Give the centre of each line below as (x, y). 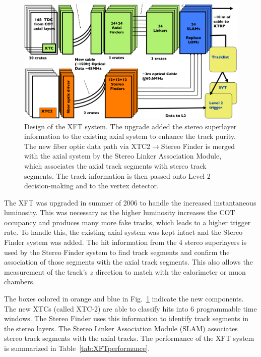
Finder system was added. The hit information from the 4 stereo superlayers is (125, 242)
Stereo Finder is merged (198, 146)
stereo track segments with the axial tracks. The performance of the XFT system (129, 338)
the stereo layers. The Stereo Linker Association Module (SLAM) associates (121, 328)
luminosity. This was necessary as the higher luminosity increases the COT (120, 212)
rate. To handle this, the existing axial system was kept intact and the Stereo (123, 232)
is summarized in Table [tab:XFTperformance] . (77, 348)
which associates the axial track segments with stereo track (115, 165)
